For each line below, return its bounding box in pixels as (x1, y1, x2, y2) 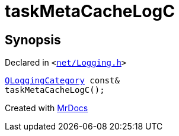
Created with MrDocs (5, 103, 88, 114)
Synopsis (5, 32, 61, 47)
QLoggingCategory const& (5, 76, 120, 86)
